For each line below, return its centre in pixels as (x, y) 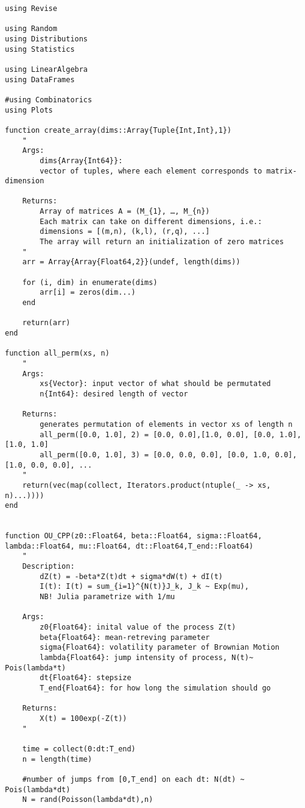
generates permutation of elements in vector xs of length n (166, 424)
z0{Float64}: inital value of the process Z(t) (138, 627)
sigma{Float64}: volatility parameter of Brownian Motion (160, 648)
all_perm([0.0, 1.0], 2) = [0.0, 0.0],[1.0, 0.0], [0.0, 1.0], (170, 434)
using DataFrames (40, 79)
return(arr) (46, 323)
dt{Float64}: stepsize (86, 678)
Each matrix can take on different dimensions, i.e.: (151, 221)
